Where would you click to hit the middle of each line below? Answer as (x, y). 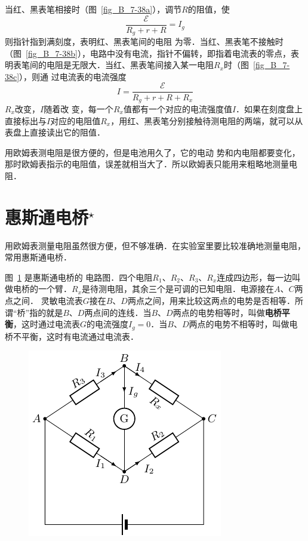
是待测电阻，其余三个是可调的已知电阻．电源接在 (178, 289)
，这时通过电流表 (47, 324)
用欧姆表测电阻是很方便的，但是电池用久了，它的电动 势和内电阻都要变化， (153, 152)
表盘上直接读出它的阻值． (55, 132)
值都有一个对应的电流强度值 (178, 109)
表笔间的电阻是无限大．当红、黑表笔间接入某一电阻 (113, 65)
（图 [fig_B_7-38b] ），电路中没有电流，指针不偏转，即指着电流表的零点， (148, 53)
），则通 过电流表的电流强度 (73, 76)
